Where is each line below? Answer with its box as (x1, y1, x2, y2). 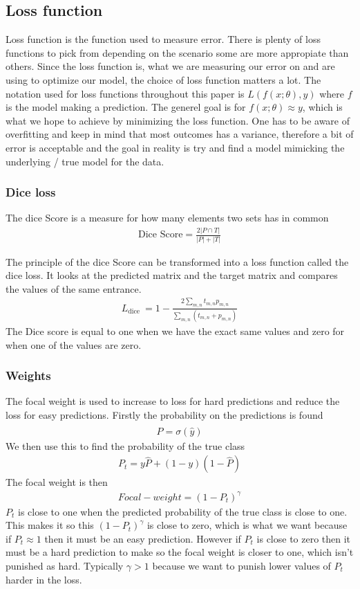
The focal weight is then (6, 475, 108, 489)
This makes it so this (6, 518, 94, 532)
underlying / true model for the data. (6, 154, 164, 168)
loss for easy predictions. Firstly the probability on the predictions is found (6, 408, 323, 422)
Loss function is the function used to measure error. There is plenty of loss (6, 32, 321, 46)
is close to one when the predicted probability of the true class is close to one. (17, 504, 348, 518)
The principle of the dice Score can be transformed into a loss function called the (6, 254, 349, 269)
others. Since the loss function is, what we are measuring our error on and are (6, 59, 335, 73)
